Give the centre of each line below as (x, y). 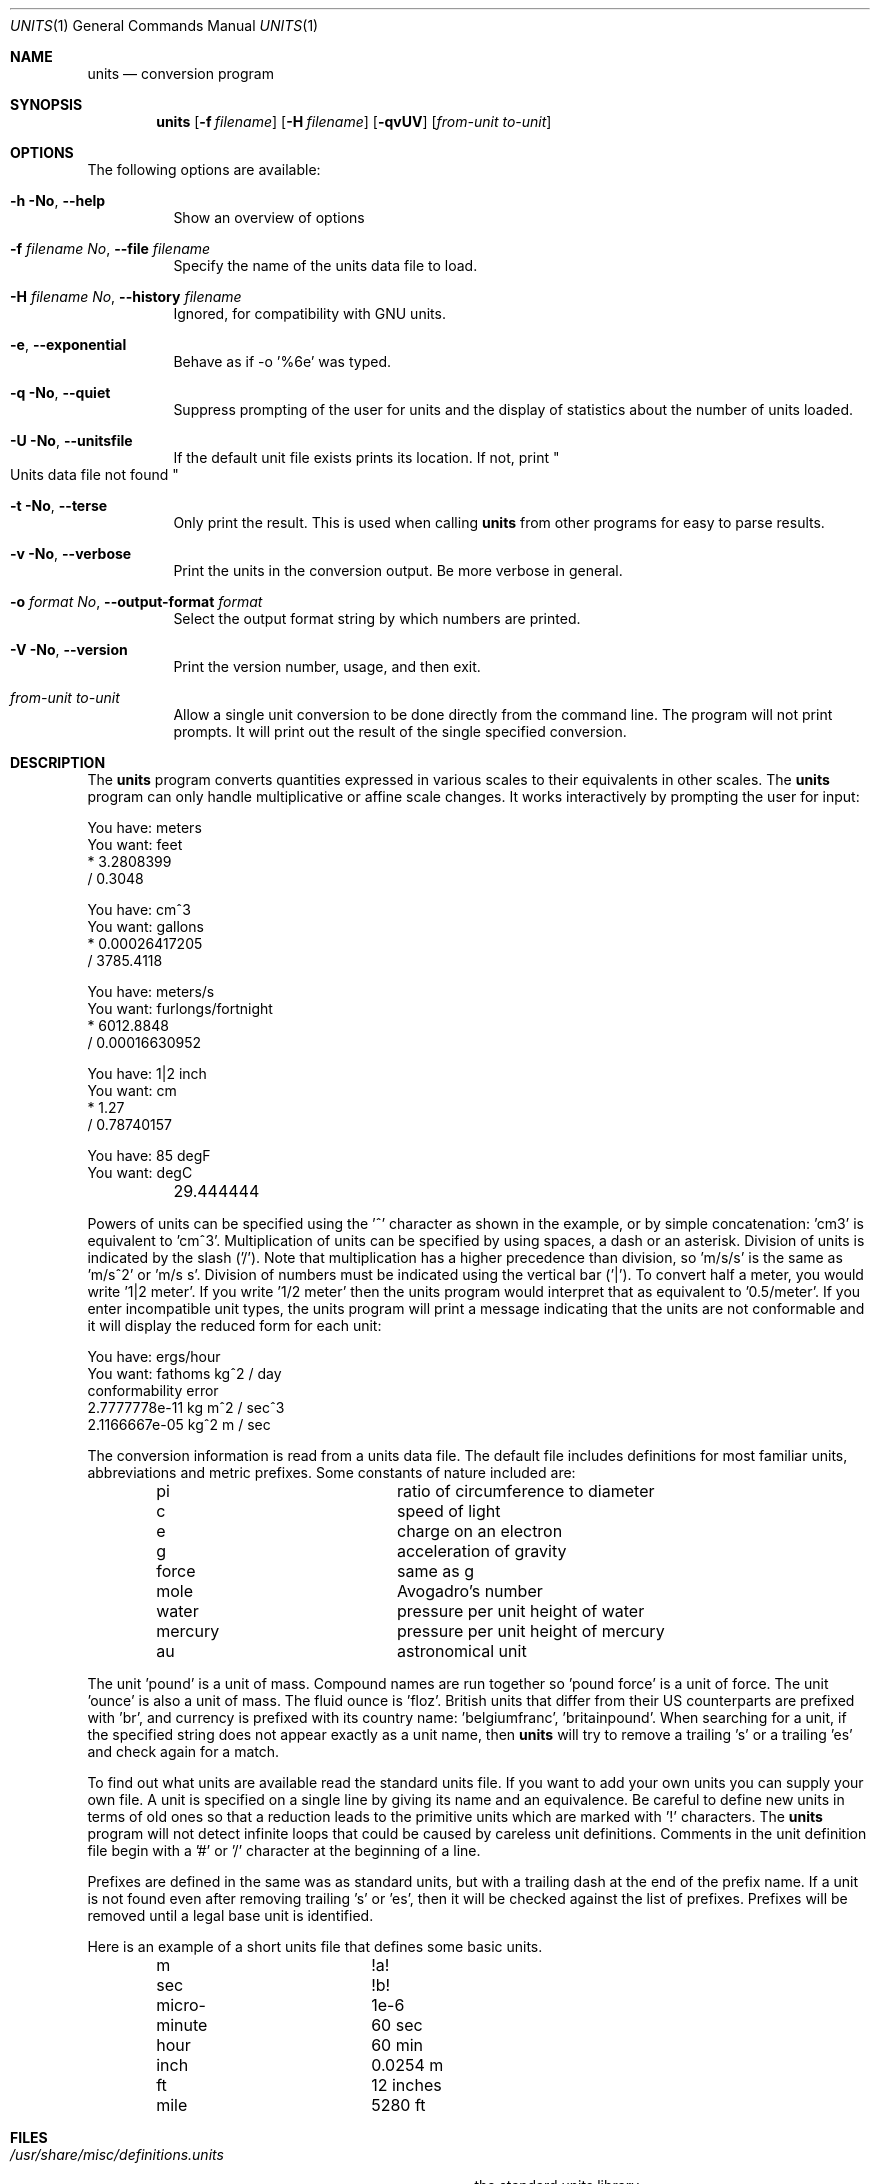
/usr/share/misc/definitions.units (117, 2154)
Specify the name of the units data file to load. (325, 265)
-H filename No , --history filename (126, 296)
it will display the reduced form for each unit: (234, 1325)
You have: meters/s (151, 991)
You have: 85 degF (149, 1155)
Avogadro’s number (469, 1591)
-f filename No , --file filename (110, 248)
